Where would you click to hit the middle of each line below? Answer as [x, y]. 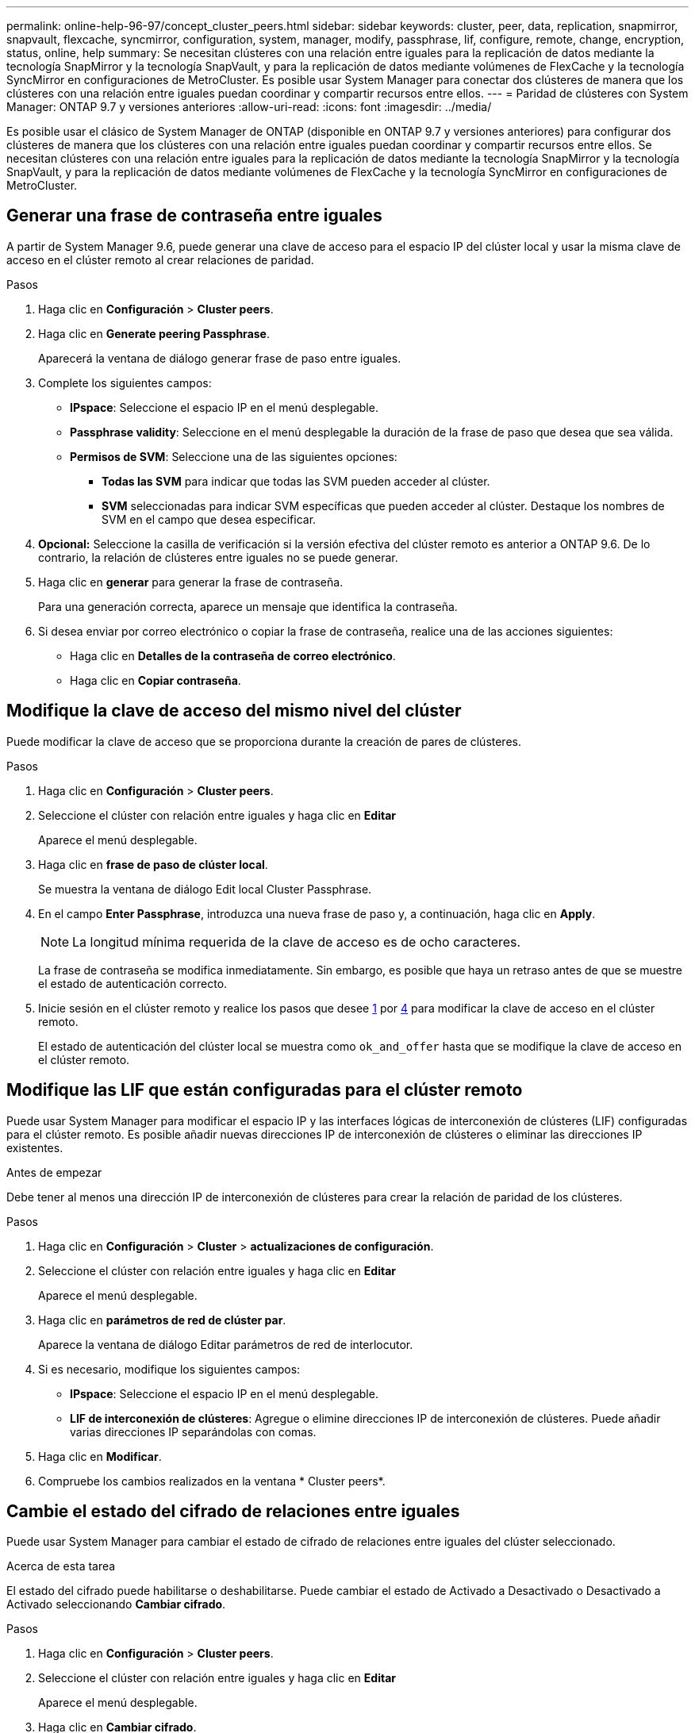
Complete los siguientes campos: [125, 382]
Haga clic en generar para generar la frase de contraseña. [191, 582]
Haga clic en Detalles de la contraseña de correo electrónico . [233, 655]
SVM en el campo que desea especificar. [209, 519]
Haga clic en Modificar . [100, 1456]
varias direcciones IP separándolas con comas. [193, 1431]
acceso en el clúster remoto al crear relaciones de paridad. [160, 259]
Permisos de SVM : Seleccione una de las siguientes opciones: [234, 456]
